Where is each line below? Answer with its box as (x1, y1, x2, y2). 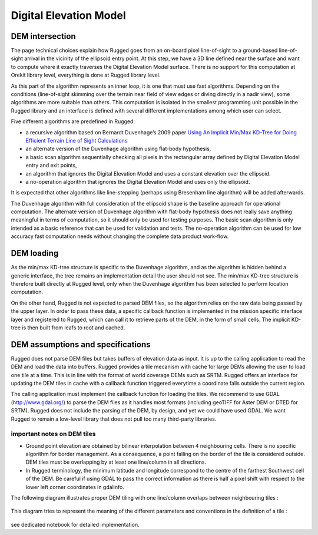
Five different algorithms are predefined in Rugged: (11, 118, 135, 125)
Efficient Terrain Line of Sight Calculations (25, 137, 128, 144)
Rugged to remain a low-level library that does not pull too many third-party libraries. (11, 415, 217, 422)
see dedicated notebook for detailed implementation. (11, 521, 140, 528)
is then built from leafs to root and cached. (21, 324, 125, 331)
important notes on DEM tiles (11, 430, 96, 438)
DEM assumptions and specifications (11, 339, 151, 349)
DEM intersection (11, 31, 76, 41)
